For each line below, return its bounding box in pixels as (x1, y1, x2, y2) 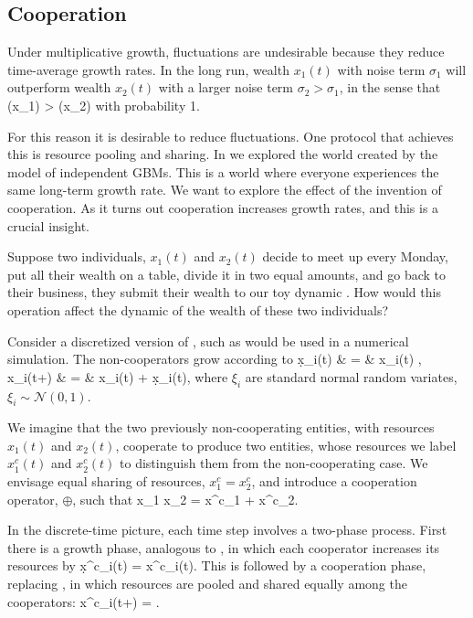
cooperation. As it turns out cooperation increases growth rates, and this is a (7, 197, 439, 217)
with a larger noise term (158, 78, 293, 97)
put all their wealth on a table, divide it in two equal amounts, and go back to (7, 264, 447, 283)
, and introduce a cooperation (251, 472, 417, 491)
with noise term (337, 59, 426, 79)
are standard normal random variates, (245, 367, 457, 386)
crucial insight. (7, 216, 89, 235)
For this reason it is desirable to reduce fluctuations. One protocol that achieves (7, 126, 454, 145)
